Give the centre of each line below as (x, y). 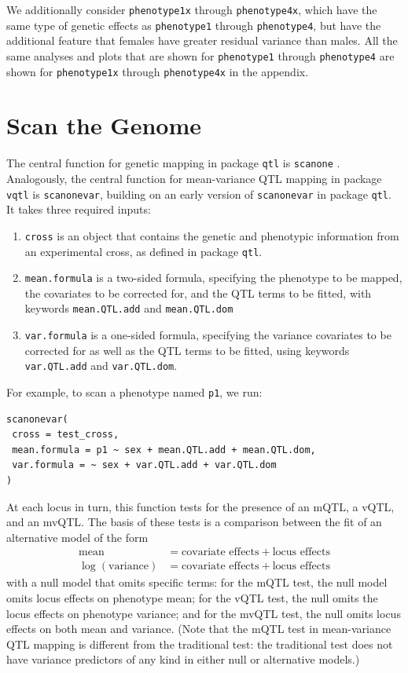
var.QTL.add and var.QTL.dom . (101, 366)
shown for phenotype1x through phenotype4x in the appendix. (158, 71)
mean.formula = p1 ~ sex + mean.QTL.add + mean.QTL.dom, (164, 450)
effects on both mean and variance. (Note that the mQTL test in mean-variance (199, 629)
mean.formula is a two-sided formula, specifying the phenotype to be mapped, (213, 278)
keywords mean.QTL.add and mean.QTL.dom (129, 308)
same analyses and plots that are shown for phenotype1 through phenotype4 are (200, 55)
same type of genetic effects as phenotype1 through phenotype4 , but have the (194, 25)
